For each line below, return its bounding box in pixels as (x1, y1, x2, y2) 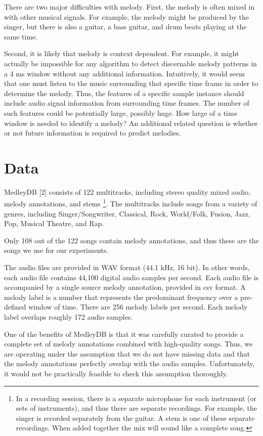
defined (4, 301, 26, 312)
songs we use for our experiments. (4, 245, 109, 255)
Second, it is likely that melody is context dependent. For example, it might (4, 48, 239, 59)
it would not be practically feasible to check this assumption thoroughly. (4, 368, 228, 378)
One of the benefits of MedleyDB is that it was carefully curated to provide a (4, 328, 244, 339)
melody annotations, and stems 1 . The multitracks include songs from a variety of (4, 197, 257, 209)
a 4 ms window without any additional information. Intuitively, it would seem (4, 68, 245, 78)
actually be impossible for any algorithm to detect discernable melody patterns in (4, 58, 257, 68)
